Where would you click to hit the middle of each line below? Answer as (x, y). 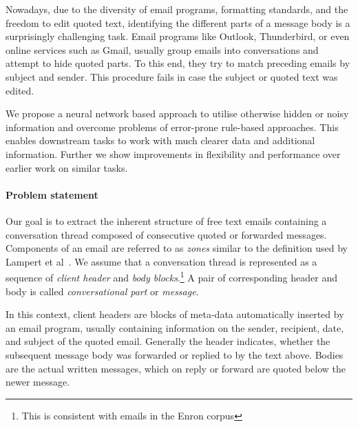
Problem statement (52, 194)
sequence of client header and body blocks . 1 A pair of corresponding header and (171, 276)
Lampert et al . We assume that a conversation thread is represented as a (161, 261)
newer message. (38, 382)
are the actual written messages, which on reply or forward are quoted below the (176, 368)
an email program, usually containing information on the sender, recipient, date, (175, 327)
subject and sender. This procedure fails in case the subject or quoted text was (172, 76)
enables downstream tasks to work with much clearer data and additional (160, 140)
